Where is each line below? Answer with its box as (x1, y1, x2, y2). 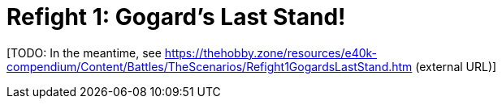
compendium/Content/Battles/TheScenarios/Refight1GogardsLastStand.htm (6, 59, 413, 73)
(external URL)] (415, 59, 497, 73)
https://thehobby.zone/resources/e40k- (164, 45, 378, 60)
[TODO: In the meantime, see (6, 45, 162, 60)
